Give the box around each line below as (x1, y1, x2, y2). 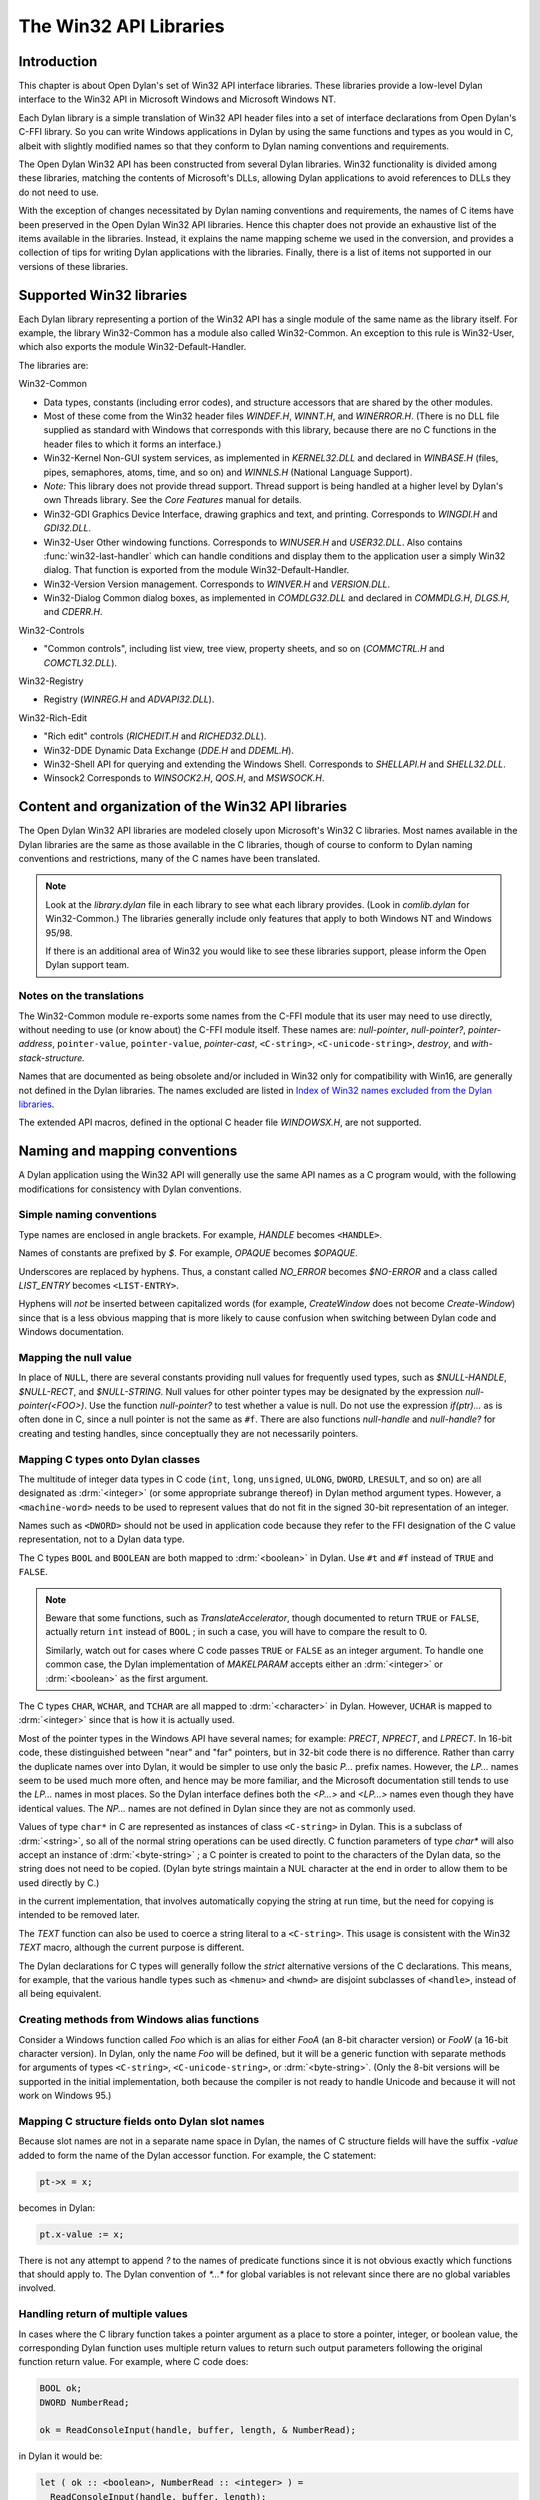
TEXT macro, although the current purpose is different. (18, 1941, 245, 1954)
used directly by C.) (18, 1876, 100, 1889)
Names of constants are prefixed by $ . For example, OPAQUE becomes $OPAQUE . (18, 1247, 359, 1259)
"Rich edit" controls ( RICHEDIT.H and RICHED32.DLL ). (43, 730, 267, 742)
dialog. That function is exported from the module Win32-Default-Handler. (43, 564, 350, 576)
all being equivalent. (18, 1988, 102, 2000)
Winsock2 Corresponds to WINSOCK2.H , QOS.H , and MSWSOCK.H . (43, 772, 325, 784)
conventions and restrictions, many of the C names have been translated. (18, 853, 321, 865)
